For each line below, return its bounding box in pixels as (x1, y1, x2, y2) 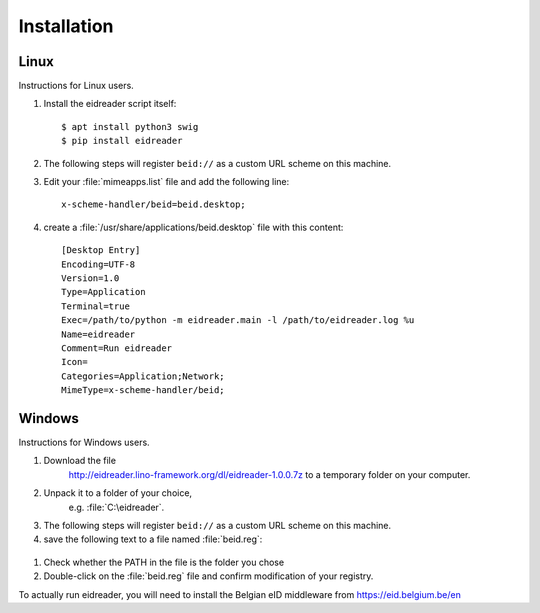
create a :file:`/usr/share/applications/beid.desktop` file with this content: (43, 221, 344, 233)
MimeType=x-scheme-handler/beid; (61, 385, 225, 396)
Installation (18, 15, 114, 37)
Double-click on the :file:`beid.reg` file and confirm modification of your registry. (43, 570, 374, 582)
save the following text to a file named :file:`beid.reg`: (43, 533, 263, 545)
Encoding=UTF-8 (61, 258, 136, 270)
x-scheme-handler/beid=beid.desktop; (61, 199, 247, 210)
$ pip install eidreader (61, 135, 183, 147)
